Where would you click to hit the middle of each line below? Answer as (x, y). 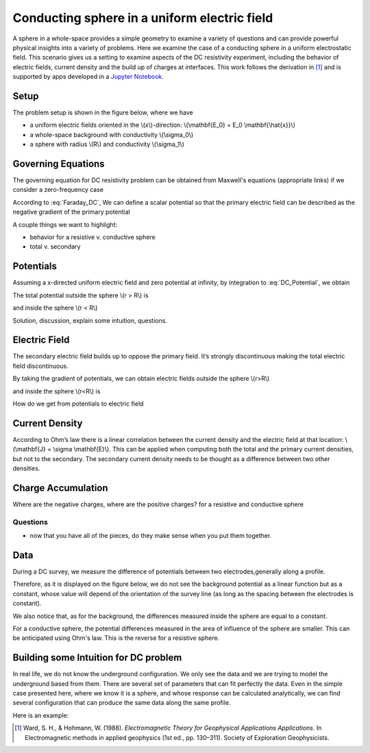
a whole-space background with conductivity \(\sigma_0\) (112, 134)
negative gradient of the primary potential (71, 212)
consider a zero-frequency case (58, 190)
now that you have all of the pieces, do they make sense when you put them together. (151, 536)
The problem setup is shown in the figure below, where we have (103, 112)
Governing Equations (59, 164)
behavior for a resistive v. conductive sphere (92, 237)
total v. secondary (55, 247)
